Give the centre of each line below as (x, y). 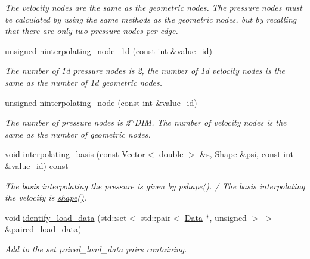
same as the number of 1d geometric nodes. (84, 82)
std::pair (156, 217)
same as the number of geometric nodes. (78, 134)
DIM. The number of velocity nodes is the (210, 122)
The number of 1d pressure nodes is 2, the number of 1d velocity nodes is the (145, 71)
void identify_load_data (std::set (66, 217)
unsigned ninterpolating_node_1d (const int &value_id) (108, 50)
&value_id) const (37, 165)
